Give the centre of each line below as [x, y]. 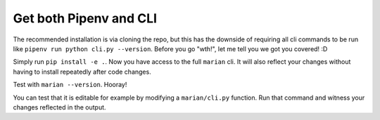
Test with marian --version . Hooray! [70, 85]
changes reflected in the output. [59, 107]
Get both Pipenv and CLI [85, 18]
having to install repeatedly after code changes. [82, 72]
